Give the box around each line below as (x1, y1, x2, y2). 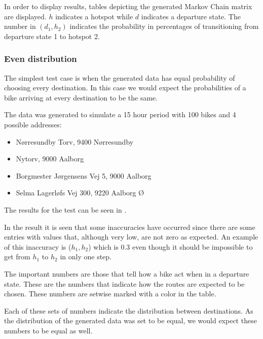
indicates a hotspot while (55, 11, 133, 21)
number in (4, 21, 36, 31)
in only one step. (60, 251, 111, 262)
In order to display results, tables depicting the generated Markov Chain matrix (4, 1, 252, 11)
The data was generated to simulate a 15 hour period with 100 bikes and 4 (4, 109, 236, 120)
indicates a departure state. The (141, 11, 241, 21)
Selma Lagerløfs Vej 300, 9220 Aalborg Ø (16, 187, 144, 198)
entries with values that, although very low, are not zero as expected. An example (4, 231, 258, 242)
